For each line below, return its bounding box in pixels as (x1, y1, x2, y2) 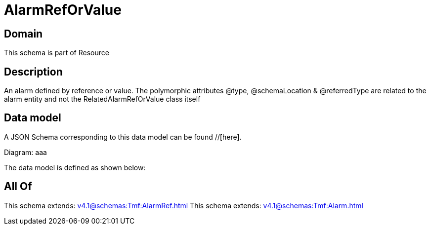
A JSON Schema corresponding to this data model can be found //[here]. (4, 132, 242, 141)
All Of (4, 180, 32, 193)
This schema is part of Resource (4, 48, 109, 57)
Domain (4, 27, 43, 40)
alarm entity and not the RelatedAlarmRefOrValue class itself (4, 95, 201, 104)
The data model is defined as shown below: (4, 163, 146, 172)
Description (4, 65, 63, 78)
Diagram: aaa (4, 148, 47, 156)
